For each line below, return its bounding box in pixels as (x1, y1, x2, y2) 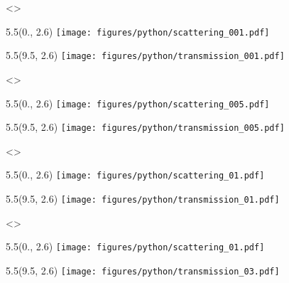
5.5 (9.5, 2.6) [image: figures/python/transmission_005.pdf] (6, 119, 285, 134)
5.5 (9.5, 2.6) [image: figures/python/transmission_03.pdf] (6, 262, 280, 277)
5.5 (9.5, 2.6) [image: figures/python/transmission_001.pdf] (6, 48, 285, 63)
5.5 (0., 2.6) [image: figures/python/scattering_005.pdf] (6, 95, 270, 110)
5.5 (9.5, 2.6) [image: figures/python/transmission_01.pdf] (6, 191, 280, 206)
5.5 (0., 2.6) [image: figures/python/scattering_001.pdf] (6, 23, 270, 38)
